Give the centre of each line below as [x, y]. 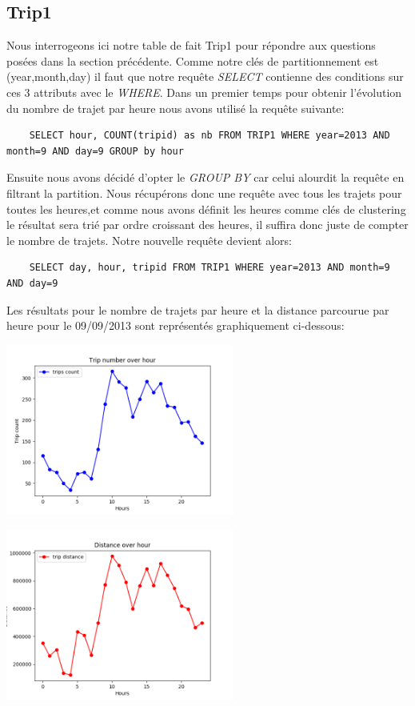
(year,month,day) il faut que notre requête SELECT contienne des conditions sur [205, 76]
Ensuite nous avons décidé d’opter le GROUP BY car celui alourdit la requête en [206, 177]
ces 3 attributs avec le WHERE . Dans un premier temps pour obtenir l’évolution [204, 92]
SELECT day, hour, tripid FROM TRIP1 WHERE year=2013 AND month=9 [209, 268]
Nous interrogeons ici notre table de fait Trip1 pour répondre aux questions [191, 45]
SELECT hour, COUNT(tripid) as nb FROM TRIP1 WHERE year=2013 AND [209, 136]
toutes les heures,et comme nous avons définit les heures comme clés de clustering [206, 209]
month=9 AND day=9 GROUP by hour [95, 151]
